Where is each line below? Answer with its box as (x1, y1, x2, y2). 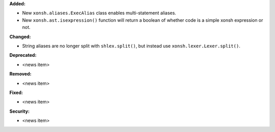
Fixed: (9, 89, 23, 95)
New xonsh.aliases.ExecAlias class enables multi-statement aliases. (22, 10, 177, 16)
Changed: (9, 34, 31, 40)
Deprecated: (9, 52, 37, 58)
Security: (9, 108, 30, 114)
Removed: (9, 71, 32, 77)
